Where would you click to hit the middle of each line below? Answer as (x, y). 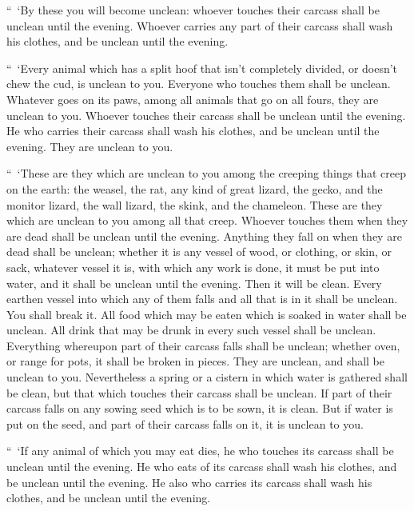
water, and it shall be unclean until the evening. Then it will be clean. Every (194, 283)
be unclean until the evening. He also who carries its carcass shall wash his (189, 482)
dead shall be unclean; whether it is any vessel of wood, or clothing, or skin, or (199, 252)
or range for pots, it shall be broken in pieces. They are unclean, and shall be (196, 361)
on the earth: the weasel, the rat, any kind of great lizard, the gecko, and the (195, 188)
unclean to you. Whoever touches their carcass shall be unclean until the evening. (206, 115)
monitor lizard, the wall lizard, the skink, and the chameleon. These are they (195, 204)
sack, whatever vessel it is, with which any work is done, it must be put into (193, 267)
